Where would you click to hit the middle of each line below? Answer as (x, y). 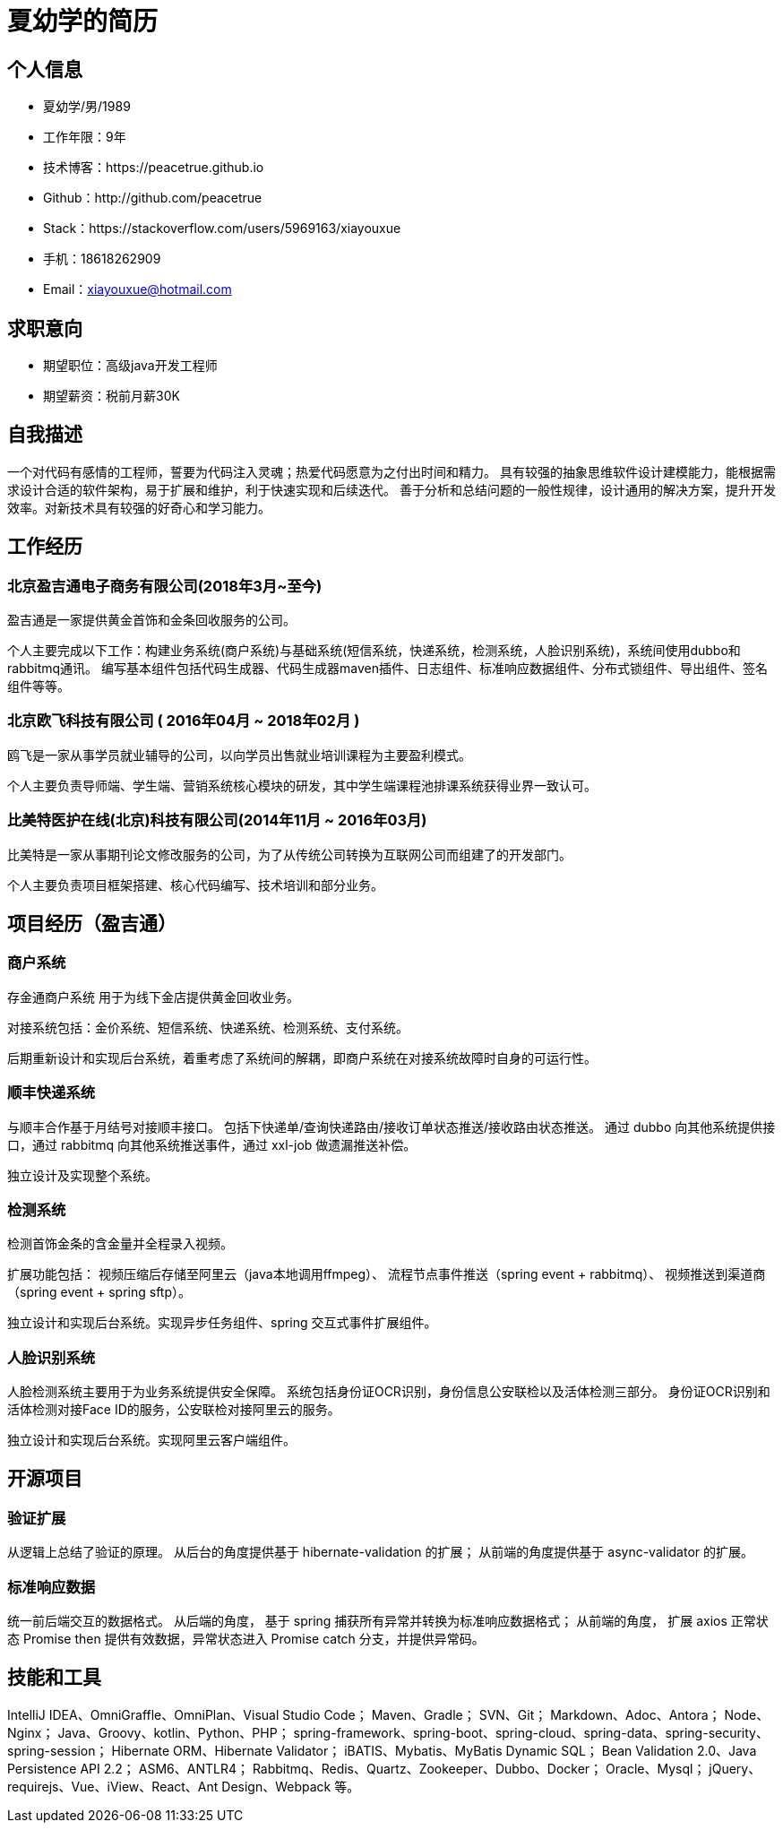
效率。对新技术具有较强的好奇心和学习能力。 (139, 507)
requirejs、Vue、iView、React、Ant (113, 1786)
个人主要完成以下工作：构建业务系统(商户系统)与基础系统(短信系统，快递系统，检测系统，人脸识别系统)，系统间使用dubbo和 (374, 651)
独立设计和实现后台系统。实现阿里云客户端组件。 (151, 1440)
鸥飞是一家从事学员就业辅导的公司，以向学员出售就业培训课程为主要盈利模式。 (239, 755)
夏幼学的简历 (83, 22)
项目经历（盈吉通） (92, 924)
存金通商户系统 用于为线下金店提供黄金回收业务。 (153, 997)
